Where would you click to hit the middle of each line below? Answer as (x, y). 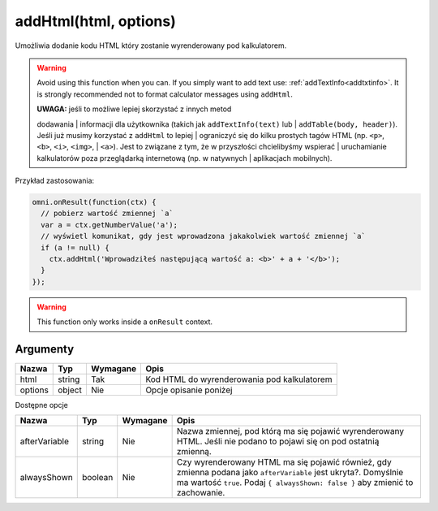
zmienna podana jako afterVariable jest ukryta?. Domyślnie (290, 473)
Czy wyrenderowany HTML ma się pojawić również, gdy (284, 462)
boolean (97, 478)
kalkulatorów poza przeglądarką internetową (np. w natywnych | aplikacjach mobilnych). (185, 158)
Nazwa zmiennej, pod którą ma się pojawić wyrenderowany (290, 431)
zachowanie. (201, 493)
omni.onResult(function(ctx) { (94, 202)
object (70, 390)
